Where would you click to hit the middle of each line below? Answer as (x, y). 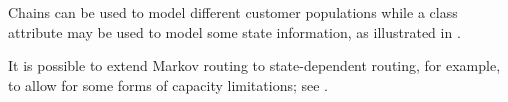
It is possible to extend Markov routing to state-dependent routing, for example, (254, 65)
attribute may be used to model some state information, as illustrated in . (234, 31)
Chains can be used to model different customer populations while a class (233, 12)
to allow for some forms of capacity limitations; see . (168, 84)
